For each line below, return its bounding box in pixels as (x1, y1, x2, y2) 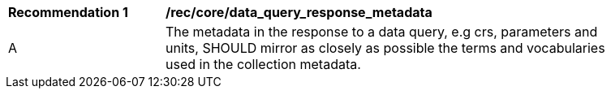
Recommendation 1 (8, 4, 128, 20)
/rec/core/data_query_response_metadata (166, 4, 432, 20)
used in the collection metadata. (166, 56, 361, 72)
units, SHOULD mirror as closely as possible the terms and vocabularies (166, 40, 605, 56)
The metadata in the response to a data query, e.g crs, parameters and (166, 24, 598, 40)
